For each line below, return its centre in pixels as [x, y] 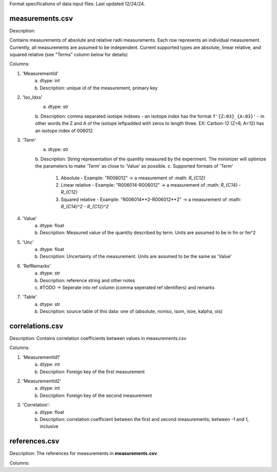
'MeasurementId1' [41, 357]
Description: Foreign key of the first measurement [92, 371]
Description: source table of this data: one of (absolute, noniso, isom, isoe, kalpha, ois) [131, 312]
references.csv [34, 441]
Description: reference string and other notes [87, 280]
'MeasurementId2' [42, 381]
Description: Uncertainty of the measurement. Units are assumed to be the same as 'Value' [136, 257]
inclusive [49, 426]
